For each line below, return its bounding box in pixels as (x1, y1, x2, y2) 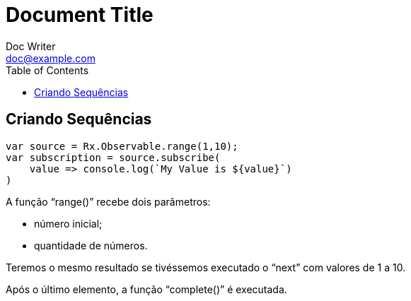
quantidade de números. (34, 239, 148, 252)
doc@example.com (6, 52, 95, 64)
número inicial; (34, 217, 103, 230)
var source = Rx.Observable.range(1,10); (6, 140, 238, 152)
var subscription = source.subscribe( (6, 151, 221, 163)
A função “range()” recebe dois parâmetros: (6, 195, 211, 208)
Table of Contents (6, 64, 89, 76)
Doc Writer (6, 40, 56, 52)
